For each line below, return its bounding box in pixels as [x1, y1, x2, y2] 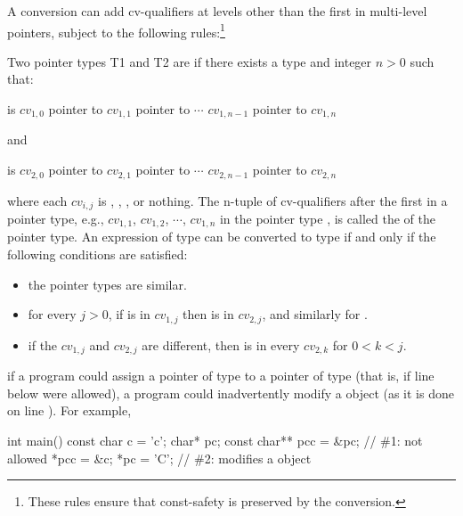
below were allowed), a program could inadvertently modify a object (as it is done [7, 383, 454, 402]
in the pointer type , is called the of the [219, 209, 435, 227]
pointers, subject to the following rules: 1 [7, 20, 225, 41]
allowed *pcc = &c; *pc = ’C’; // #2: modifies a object [7, 448, 312, 467]
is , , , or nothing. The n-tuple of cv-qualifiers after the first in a [98, 191, 448, 209]
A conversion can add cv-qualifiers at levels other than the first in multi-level [7, 2, 427, 20]
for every [28, 305, 77, 324]
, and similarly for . [262, 305, 368, 324]
